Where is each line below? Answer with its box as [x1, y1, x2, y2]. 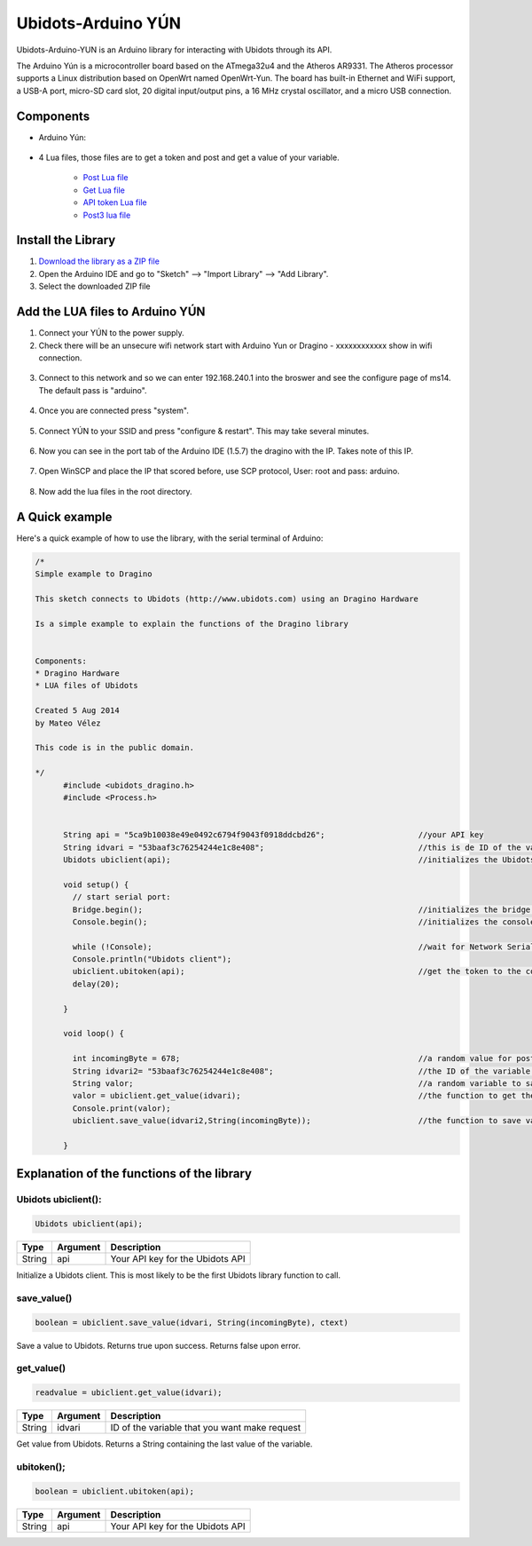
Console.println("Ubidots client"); [72, 955, 232, 964]
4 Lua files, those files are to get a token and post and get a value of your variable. [38, 152, 340, 163]
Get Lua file [82, 185, 126, 195]
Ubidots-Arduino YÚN [16, 13, 182, 33]
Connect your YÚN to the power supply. [38, 328, 185, 338]
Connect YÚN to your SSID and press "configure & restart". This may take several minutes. [38, 425, 370, 436]
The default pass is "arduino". [38, 385, 147, 395]
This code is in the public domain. [35, 742, 195, 753]
